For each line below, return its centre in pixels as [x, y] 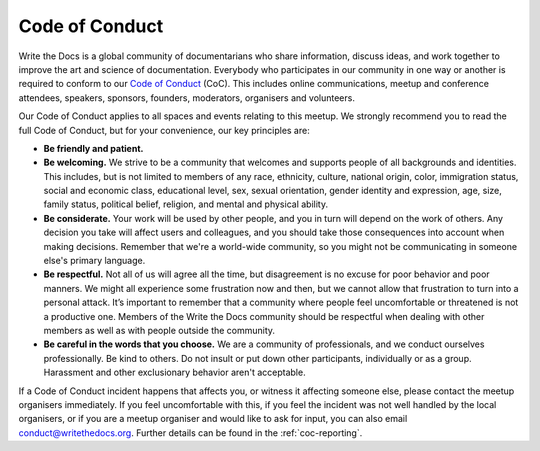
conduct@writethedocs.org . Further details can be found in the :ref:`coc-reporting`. [190, 432]
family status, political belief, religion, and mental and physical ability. [186, 204]
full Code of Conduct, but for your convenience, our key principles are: [164, 130]
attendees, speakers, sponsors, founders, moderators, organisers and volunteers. [186, 97]
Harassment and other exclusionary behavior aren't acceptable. [174, 372]
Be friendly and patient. [93, 148]
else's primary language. [94, 261]
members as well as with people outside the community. [159, 330]
